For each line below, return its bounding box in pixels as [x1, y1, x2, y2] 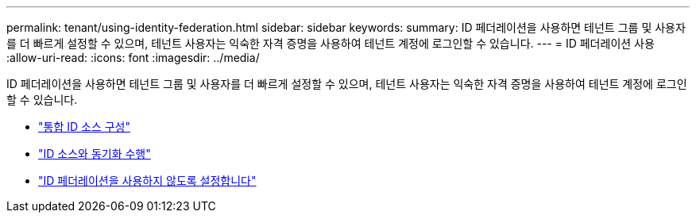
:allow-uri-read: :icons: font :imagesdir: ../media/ [6, 51, 260, 64]
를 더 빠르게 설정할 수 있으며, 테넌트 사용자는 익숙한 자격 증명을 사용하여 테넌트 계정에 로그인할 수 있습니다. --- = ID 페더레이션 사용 [6, 36, 655, 50]
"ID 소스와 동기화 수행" [38, 147, 151, 160]
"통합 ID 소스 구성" [38, 120, 130, 133]
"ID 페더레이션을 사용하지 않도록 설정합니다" [38, 174, 257, 187]
